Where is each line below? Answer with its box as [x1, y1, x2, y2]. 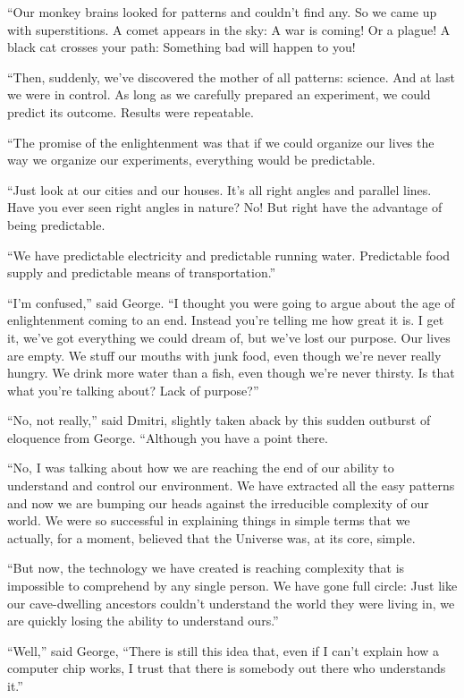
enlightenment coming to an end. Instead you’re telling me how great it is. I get [7, 311, 444, 329]
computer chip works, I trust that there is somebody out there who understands [7, 659, 446, 677]
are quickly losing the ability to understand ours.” [7, 611, 279, 630]
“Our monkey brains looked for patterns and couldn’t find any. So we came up [7, 3, 437, 21]
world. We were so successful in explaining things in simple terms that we [7, 511, 410, 530]
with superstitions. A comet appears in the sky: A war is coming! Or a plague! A [7, 20, 451, 38]
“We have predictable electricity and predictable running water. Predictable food [7, 245, 451, 264]
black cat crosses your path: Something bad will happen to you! [7, 38, 356, 56]
